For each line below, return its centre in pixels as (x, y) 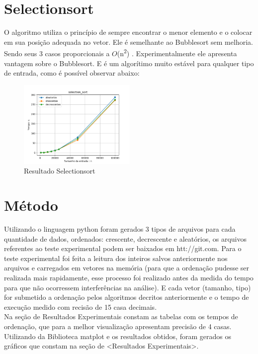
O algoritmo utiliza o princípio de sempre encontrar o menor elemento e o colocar (128, 32)
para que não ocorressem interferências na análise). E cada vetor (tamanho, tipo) (128, 287)
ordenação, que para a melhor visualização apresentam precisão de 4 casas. (118, 326)
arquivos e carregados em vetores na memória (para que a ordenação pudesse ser (127, 268)
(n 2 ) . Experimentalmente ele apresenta (177, 52)
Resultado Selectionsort (60, 171)
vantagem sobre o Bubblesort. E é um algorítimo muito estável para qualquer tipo (129, 63)
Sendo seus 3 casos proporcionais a (57, 53)
